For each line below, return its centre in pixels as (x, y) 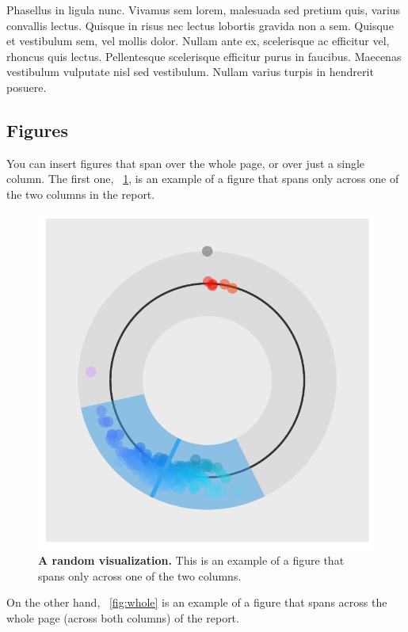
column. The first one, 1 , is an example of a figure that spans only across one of (203, 179)
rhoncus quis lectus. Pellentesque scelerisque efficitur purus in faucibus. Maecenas (204, 56)
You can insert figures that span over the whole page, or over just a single (186, 163)
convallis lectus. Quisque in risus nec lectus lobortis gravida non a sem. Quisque (200, 25)
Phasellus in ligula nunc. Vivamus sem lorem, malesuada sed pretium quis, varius (204, 10)
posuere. (27, 87)
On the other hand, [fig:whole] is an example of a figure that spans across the (197, 602)
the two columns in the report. (81, 194)
